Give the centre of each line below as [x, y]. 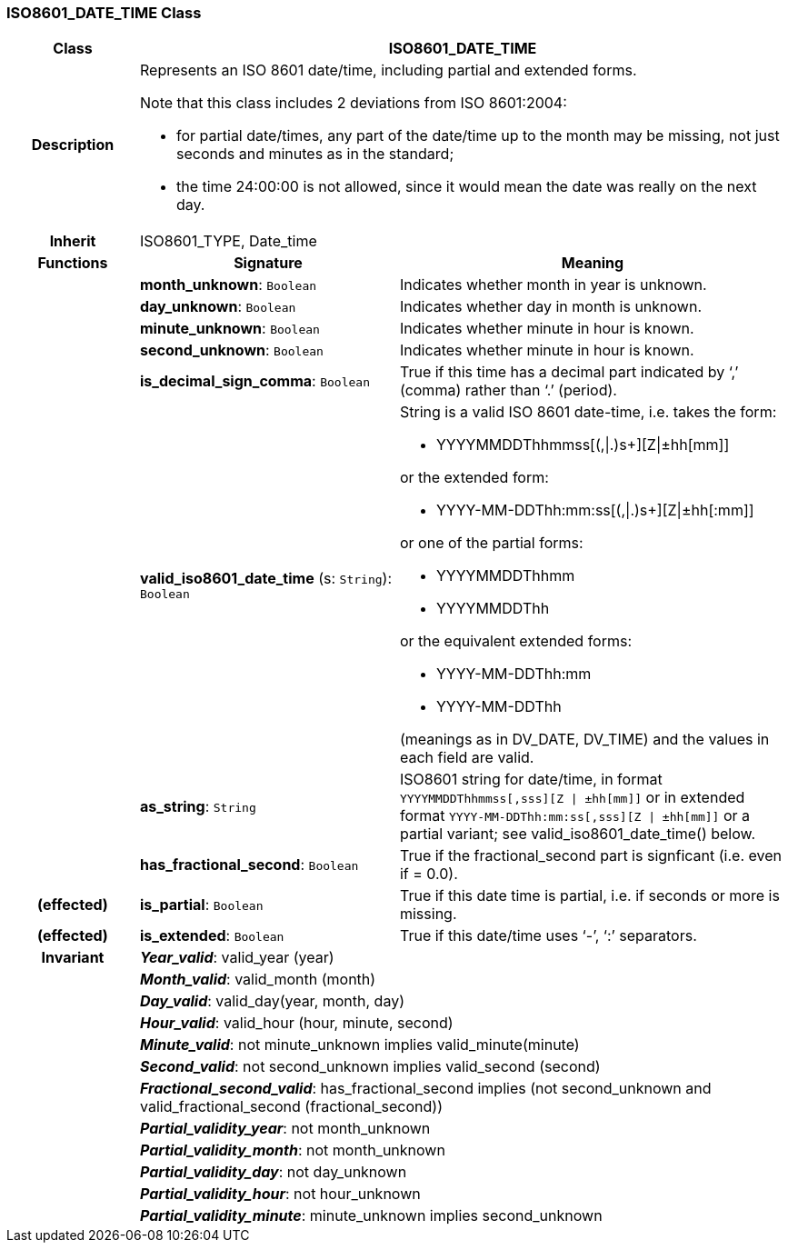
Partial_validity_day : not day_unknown [273, 1172]
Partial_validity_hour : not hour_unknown [280, 1194]
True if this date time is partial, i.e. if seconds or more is [589, 896]
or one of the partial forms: [491, 543]
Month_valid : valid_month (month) [258, 980]
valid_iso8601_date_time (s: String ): [265, 578]
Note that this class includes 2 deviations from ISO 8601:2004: [353, 103]
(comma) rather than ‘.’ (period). [508, 390]
